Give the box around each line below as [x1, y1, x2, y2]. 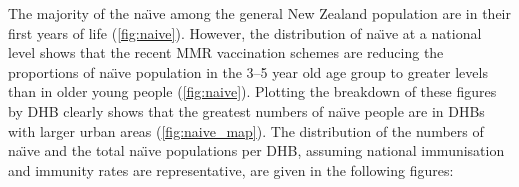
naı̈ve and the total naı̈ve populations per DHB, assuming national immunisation [8, 140, 505, 161]
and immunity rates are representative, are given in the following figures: [8, 159, 454, 180]
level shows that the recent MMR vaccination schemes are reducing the [8, 42, 444, 63]
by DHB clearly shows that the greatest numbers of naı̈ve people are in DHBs [8, 100, 485, 121]
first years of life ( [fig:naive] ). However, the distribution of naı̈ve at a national [8, 22, 482, 43]
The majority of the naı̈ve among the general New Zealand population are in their [8, 3, 512, 23]
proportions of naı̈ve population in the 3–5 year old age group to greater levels [8, 61, 488, 82]
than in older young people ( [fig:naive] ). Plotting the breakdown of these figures [8, 81, 497, 102]
